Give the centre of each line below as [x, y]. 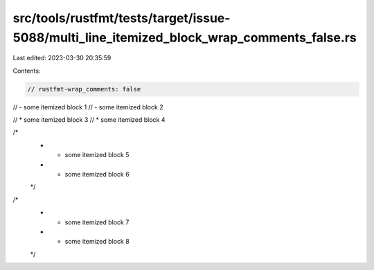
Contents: [27, 71]
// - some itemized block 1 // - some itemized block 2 [88, 107]
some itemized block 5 [97, 155]
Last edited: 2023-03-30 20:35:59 [62, 58]
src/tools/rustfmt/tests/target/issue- [122, 18]
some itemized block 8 [97, 242]
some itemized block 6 [97, 174]
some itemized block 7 [97, 222]
